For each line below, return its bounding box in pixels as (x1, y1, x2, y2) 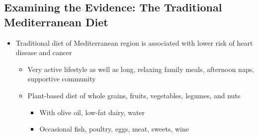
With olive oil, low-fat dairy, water (39, 107, 145, 117)
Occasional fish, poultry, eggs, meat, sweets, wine (39, 124, 189, 134)
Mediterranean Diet (4, 14, 108, 29)
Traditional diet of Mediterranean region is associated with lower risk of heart (15, 37, 253, 48)
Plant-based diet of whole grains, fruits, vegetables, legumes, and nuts (27, 90, 241, 100)
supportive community (27, 73, 96, 84)
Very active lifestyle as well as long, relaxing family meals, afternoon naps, (27, 64, 255, 74)
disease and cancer (15, 47, 72, 58)
